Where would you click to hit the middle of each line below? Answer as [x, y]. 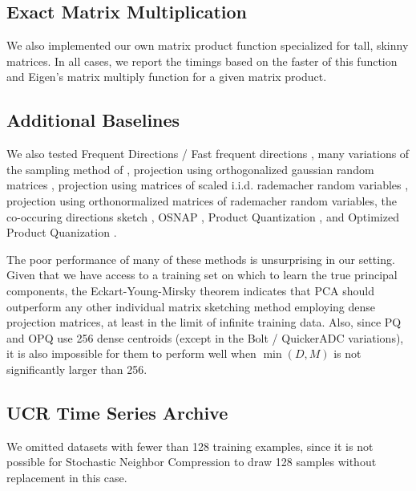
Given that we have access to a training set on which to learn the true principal [202, 275]
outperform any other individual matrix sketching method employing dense [191, 306]
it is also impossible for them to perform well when [131, 353]
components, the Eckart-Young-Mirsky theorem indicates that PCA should [190, 290]
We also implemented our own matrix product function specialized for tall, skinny [208, 45]
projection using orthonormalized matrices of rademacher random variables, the [202, 200]
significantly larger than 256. [77, 369]
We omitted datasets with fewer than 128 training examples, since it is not [190, 446]
